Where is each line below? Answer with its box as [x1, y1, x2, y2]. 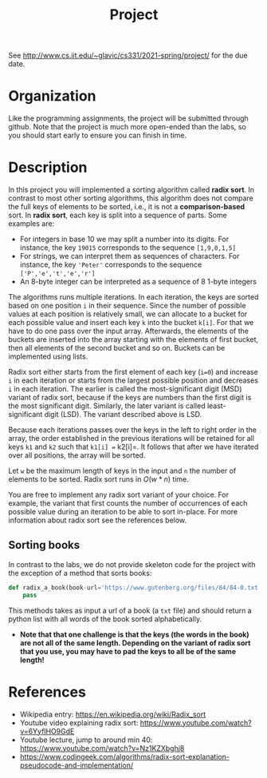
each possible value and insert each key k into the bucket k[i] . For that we [8, 318, 254, 327]
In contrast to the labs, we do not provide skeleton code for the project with [8, 559, 256, 569]
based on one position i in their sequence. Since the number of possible [8, 301, 246, 311]
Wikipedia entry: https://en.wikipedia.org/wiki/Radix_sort [19, 709, 206, 719]
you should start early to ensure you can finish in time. [8, 130, 187, 141]
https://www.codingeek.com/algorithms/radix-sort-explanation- [19, 752, 230, 761]
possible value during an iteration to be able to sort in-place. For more [8, 507, 238, 517]
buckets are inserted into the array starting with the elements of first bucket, [8, 335, 259, 344]
